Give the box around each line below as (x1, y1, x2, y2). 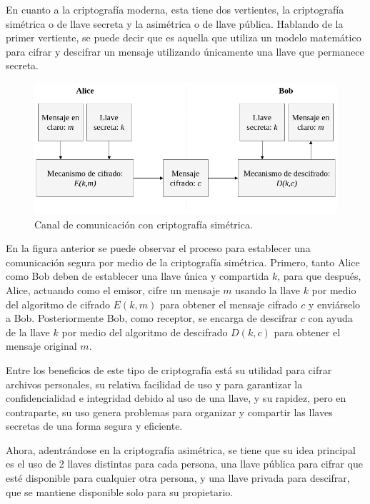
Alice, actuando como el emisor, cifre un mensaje (6, 282, 220, 297)
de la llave (6, 324, 50, 339)
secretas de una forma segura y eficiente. (6, 418, 183, 433)
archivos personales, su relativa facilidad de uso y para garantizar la (6, 376, 303, 391)
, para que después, (277, 268, 361, 283)
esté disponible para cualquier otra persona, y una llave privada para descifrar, (6, 470, 350, 485)
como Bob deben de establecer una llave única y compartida (6, 268, 269, 283)
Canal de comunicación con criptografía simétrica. (34, 216, 253, 231)
